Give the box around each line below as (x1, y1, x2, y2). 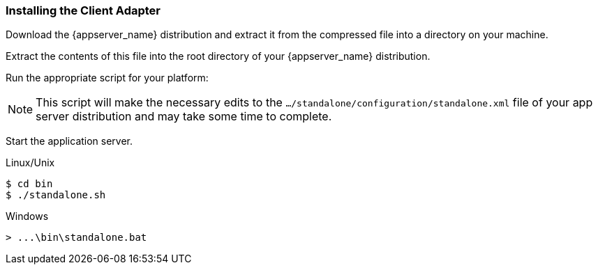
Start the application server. (6, 135, 133, 148)
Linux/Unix (6, 157, 55, 169)
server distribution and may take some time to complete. (36, 109, 332, 124)
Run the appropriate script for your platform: (6, 72, 209, 84)
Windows (6, 210, 49, 223)
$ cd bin (6, 178, 53, 190)
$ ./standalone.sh (6, 189, 106, 201)
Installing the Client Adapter (6, 3, 161, 17)
